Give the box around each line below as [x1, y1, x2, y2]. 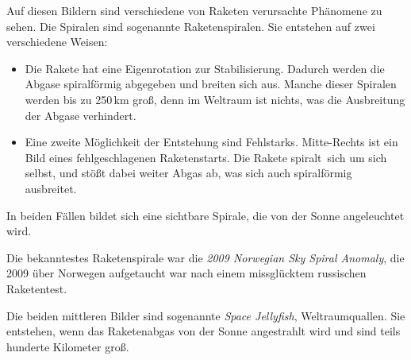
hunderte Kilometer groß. [6, 338, 129, 354]
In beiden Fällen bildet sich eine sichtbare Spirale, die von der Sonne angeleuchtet [6, 207, 405, 223]
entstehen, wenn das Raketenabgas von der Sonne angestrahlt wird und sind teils [6, 323, 401, 339]
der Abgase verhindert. [25, 106, 136, 123]
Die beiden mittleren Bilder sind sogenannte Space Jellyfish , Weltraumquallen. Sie [6, 307, 405, 323]
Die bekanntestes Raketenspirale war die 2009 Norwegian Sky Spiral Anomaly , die [6, 249, 405, 265]
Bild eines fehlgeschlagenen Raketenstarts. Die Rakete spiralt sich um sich [25, 149, 387, 165]
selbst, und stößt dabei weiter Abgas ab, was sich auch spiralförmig [25, 165, 352, 181]
